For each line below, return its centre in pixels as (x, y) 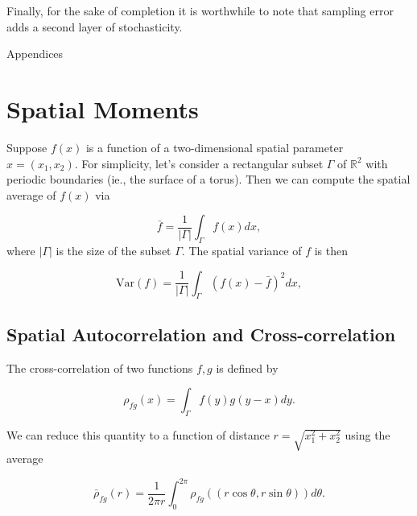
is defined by (247, 367)
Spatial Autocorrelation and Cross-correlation (201, 334)
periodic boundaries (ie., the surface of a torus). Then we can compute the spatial (208, 179)
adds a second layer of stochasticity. (95, 26)
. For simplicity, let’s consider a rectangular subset (199, 163)
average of (31, 194)
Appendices (35, 54)
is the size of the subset (114, 251)
